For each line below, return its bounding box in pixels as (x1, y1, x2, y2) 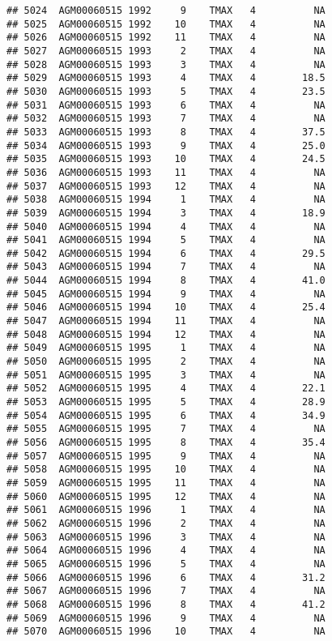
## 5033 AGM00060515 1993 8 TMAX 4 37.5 (6, 126, 326, 138)
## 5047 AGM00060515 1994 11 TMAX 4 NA (6, 315, 326, 327)
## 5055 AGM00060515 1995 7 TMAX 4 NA (6, 423, 326, 435)
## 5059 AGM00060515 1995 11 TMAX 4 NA (6, 476, 326, 489)
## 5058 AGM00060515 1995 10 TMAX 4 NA (6, 464, 326, 476)
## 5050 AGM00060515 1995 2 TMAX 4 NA (6, 356, 326, 368)
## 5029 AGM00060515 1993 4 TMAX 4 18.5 (6, 72, 326, 84)
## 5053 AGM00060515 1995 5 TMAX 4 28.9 (6, 396, 326, 408)
